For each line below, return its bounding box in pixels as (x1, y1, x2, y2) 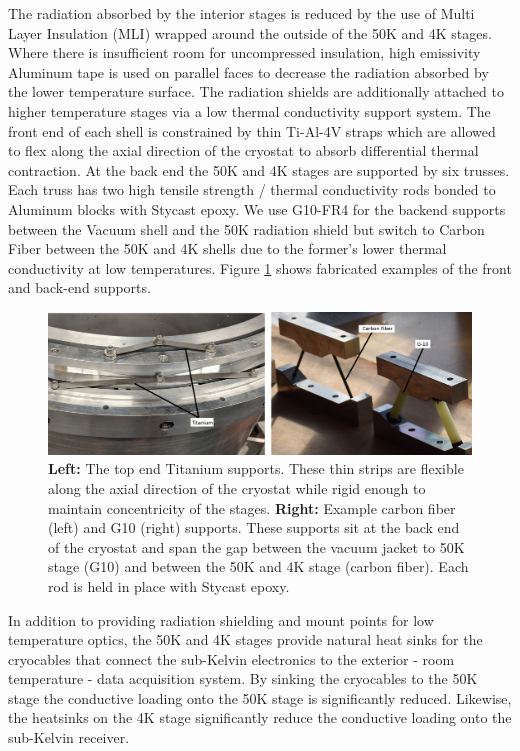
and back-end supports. (8, 277, 151, 298)
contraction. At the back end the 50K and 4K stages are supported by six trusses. (8, 159, 510, 180)
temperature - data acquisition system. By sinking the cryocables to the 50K (8, 668, 478, 689)
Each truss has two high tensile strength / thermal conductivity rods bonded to (8, 179, 496, 200)
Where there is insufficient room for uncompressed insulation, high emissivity (8, 42, 481, 63)
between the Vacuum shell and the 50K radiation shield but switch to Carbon (8, 218, 485, 239)
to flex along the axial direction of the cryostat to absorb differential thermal (8, 140, 479, 161)
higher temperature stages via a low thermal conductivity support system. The (8, 100, 491, 121)
